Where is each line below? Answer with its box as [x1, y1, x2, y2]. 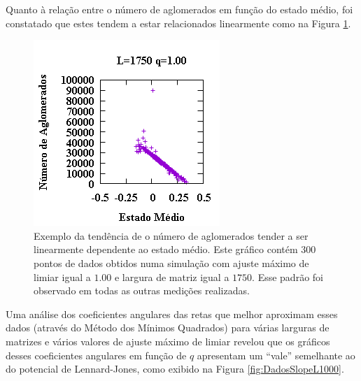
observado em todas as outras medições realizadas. [34, 283, 250, 298]
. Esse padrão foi [252, 269, 323, 284]
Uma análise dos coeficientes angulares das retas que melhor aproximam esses [6, 306, 338, 321]
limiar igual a [34, 269, 91, 284]
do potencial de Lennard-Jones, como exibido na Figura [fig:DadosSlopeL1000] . [6, 361, 344, 376]
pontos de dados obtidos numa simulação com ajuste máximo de [34, 255, 309, 270]
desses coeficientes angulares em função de [6, 347, 187, 362]
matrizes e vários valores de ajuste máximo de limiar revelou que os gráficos [6, 333, 330, 348]
